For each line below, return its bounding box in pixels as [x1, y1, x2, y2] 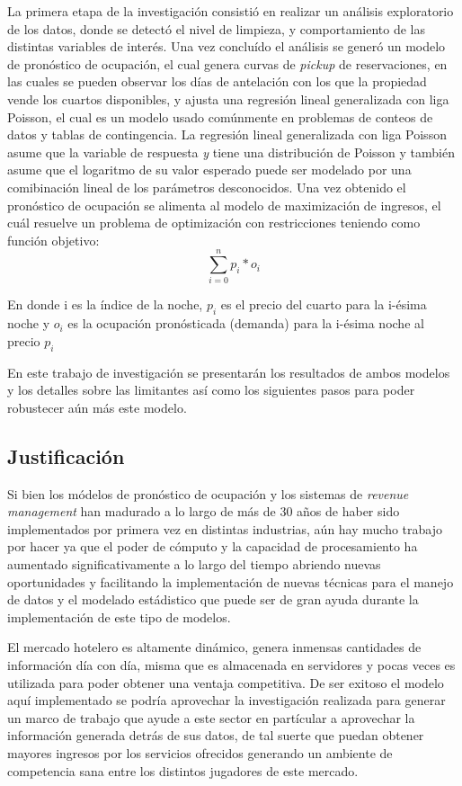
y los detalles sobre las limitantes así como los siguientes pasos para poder [7, 380, 415, 399]
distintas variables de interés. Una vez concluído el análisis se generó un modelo [7, 37, 446, 56]
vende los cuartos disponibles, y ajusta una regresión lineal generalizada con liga [7, 89, 449, 108]
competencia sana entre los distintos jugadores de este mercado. [7, 761, 359, 780]
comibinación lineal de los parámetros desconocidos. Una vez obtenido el [7, 177, 406, 196]
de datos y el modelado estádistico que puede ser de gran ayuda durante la [7, 590, 419, 609]
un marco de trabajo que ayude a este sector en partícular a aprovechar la [7, 708, 415, 727]
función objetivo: [7, 230, 100, 249]
